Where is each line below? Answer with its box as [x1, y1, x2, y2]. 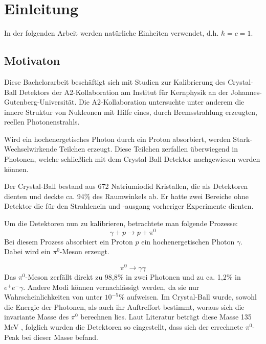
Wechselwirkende [4, 143, 57, 154]
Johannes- [231, 86, 262, 97]
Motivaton [4, 53, 60, 68]
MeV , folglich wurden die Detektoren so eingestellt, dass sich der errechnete [4, 321, 243, 332]
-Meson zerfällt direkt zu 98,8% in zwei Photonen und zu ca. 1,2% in [25, 271, 241, 282]
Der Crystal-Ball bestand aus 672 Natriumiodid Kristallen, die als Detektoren [4, 181, 248, 191]
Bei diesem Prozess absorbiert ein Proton [4, 236, 133, 247]
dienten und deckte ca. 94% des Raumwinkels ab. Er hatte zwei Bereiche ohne [4, 190, 249, 201]
